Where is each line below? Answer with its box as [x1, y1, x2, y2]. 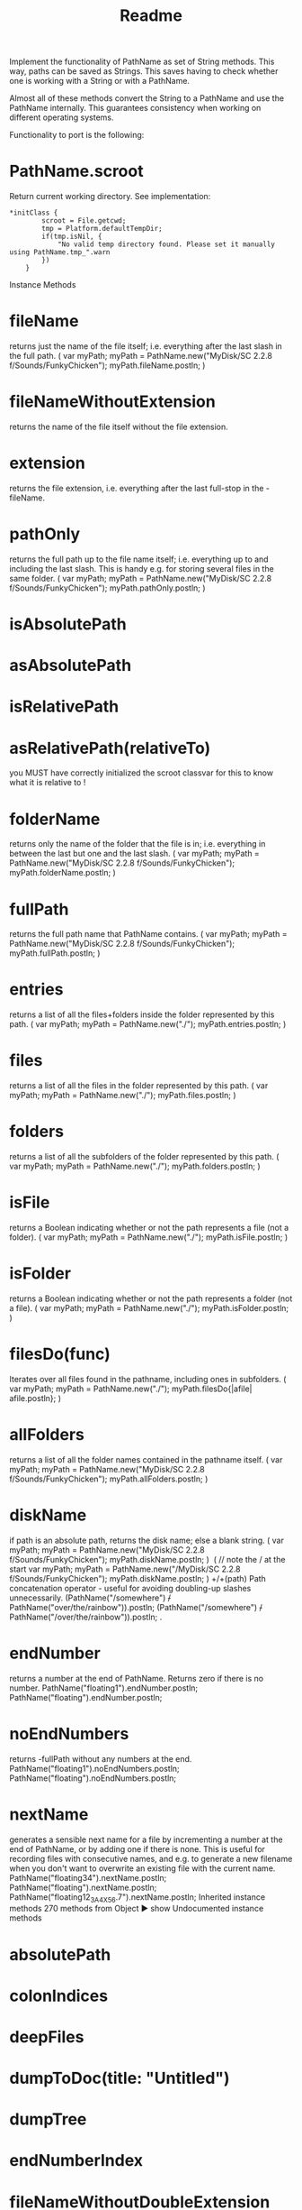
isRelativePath [9, 696, 120, 717]
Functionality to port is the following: [9, 130, 145, 141]
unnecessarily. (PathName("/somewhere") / [9, 1592, 172, 1603]
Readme [120, 5, 182, 26]
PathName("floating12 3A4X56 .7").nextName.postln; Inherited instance [9, 1891, 266, 1904]
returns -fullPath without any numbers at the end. [9, 1753, 192, 1764]
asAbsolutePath [9, 656, 132, 676]
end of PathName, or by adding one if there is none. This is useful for [9, 1843, 265, 1854]
